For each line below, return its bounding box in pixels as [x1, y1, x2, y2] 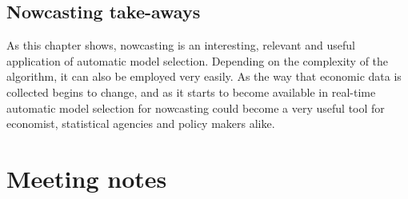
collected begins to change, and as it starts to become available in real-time [6, 83, 376, 100]
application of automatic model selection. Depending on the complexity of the [6, 52, 389, 69]
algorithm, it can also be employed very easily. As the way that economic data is [6, 68, 402, 85]
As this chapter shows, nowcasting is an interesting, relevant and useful [6, 37, 355, 54]
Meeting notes [6, 161, 167, 194]
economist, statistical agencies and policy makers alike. [6, 115, 275, 132]
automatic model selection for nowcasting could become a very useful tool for [6, 99, 385, 116]
